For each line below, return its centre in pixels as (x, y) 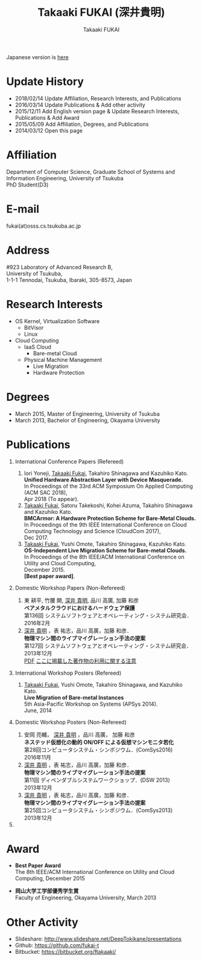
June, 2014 (38, 710)
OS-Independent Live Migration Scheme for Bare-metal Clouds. (105, 550)
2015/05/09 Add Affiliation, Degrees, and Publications (82, 124)
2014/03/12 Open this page (49, 130)
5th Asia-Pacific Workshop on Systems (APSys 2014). (91, 704)
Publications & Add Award (47, 117)
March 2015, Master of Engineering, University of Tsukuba (87, 414)
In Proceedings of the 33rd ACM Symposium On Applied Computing (108, 486)
